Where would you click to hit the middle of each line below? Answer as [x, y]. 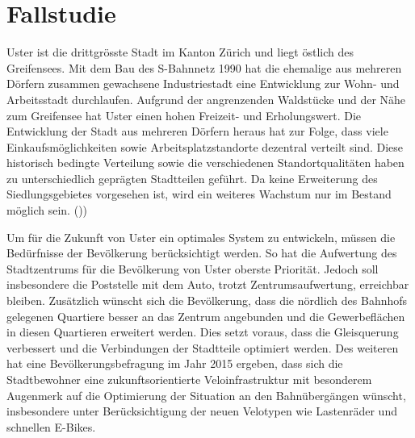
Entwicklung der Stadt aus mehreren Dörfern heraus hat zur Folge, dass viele [197, 131]
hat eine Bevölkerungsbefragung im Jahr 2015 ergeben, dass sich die [175, 363]
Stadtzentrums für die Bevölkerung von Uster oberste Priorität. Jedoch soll [193, 268]
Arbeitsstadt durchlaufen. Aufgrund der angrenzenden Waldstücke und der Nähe [206, 99]
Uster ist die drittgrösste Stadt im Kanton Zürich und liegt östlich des [180, 52]
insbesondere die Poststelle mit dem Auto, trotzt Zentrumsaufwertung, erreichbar [208, 284]
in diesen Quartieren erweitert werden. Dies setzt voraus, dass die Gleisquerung [203, 332]
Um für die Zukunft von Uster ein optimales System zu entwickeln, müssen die [201, 237]
